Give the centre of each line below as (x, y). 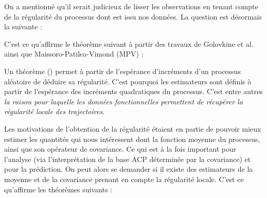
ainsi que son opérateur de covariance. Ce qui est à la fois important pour (120, 149)
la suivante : (23, 26)
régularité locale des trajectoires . (55, 111)
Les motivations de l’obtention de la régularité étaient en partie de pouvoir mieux (133, 128)
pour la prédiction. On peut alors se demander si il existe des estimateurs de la (129, 169)
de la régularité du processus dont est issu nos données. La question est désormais (133, 16)
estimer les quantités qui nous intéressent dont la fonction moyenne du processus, (132, 139)
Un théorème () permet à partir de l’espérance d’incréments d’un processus (122, 71)
